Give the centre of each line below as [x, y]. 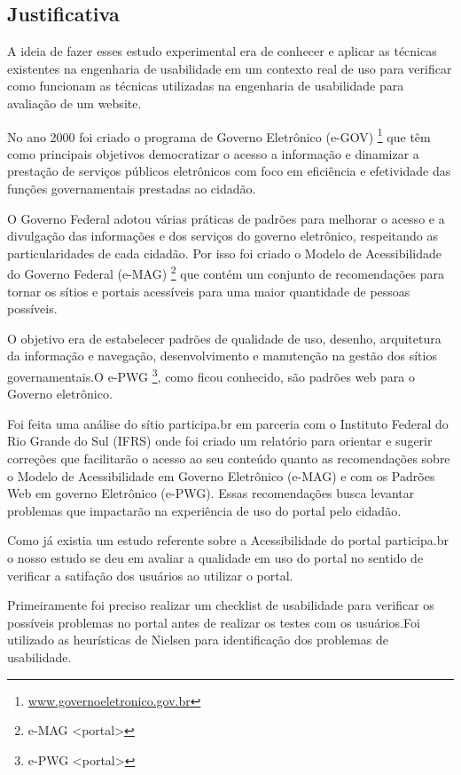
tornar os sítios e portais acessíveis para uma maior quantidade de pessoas [209, 291]
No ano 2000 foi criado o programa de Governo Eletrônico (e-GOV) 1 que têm [219, 135]
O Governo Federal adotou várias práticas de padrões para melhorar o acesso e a [226, 218]
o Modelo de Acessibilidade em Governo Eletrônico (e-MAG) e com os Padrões [221, 475]
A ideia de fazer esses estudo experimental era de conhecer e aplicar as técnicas [222, 51]
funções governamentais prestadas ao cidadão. [132, 189]
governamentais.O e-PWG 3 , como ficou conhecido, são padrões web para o [211, 375]
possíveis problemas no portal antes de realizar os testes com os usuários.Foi [214, 622]
